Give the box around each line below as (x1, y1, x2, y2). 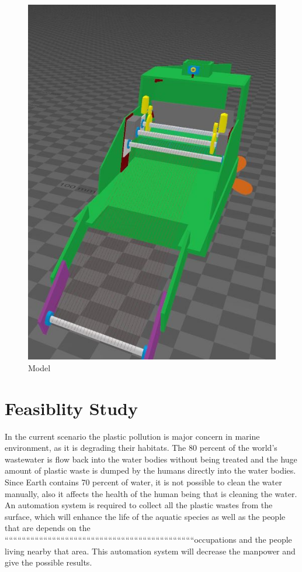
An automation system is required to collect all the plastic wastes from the (5, 499, 273, 511)
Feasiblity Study (5, 396, 138, 420)
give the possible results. (5, 556, 92, 568)
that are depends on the (5, 522, 91, 534)
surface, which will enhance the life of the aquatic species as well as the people (5, 510, 286, 522)
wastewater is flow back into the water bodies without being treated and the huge (5, 453, 297, 465)
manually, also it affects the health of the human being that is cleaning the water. (5, 487, 297, 499)
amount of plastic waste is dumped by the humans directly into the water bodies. (5, 464, 296, 477)
